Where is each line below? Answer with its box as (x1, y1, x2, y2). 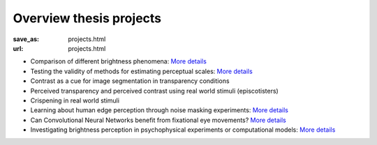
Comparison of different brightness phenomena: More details (30, 57, 207, 66)
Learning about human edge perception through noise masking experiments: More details (30, 106, 289, 114)
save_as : (13, 35, 40, 43)
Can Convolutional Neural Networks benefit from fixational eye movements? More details (30, 116, 286, 124)
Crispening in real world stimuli (30, 96, 120, 105)
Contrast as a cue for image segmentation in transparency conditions (30, 77, 230, 85)
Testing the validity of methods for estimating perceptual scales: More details (30, 67, 253, 75)
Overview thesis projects (13, 10, 162, 26)
